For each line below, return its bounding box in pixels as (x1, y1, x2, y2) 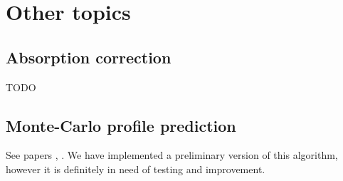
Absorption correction (6, 46, 171, 68)
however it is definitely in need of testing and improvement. (6, 161, 265, 176)
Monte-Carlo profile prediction (6, 114, 236, 136)
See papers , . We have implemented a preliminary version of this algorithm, (6, 148, 338, 162)
